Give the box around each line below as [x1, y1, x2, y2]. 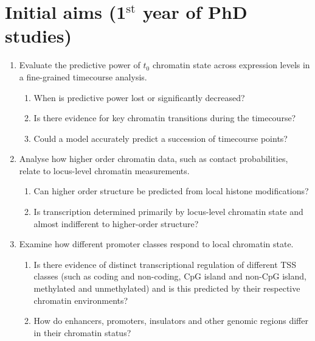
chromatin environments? [33, 294, 128, 306]
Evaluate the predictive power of [19, 58, 140, 71]
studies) [5, 23, 72, 48]
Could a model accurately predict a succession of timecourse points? [33, 132, 288, 144]
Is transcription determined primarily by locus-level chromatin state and [33, 205, 303, 218]
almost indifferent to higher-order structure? [33, 217, 199, 230]
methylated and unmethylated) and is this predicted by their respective [33, 282, 300, 295]
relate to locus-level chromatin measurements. [19, 164, 190, 177]
